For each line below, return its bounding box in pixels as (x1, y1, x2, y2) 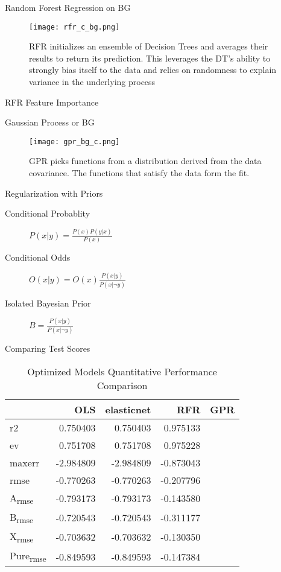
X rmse (10, 529, 34, 545)
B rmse (10, 509, 33, 526)
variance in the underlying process (29, 75, 156, 88)
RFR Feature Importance (5, 95, 99, 108)
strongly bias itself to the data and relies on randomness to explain (29, 63, 277, 76)
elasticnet (105, 402, 151, 416)
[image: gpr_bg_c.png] (29, 137, 120, 146)
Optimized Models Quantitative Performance (27, 364, 217, 378)
